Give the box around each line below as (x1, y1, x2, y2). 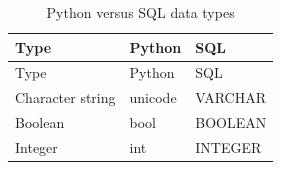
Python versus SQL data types (46, 2, 235, 22)
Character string (15, 87, 116, 108)
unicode (129, 87, 177, 108)
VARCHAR (195, 87, 267, 108)
